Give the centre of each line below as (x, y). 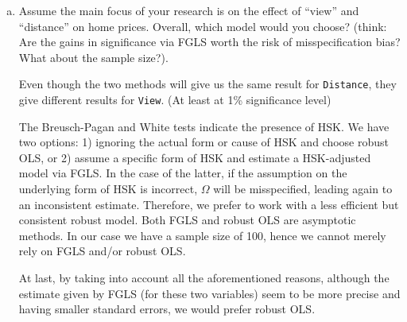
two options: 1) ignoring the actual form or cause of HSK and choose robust (203, 142)
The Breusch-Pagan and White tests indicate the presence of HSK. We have (204, 126)
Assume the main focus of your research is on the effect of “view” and (189, 10)
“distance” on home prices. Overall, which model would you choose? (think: (203, 26)
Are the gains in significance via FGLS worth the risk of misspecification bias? (209, 42)
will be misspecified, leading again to (303, 189)
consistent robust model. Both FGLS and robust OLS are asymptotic (187, 220)
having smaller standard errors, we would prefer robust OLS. (167, 309)
